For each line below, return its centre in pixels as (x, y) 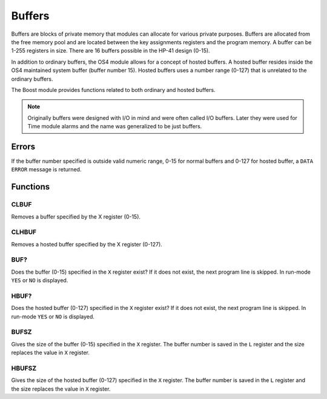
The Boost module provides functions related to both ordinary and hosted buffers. (113, 90)
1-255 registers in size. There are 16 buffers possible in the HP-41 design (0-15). (111, 51)
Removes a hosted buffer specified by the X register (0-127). (87, 244)
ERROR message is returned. (46, 170)
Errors (23, 146)
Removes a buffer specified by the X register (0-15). (76, 216)
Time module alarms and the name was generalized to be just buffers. (115, 127)
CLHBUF (24, 232)
